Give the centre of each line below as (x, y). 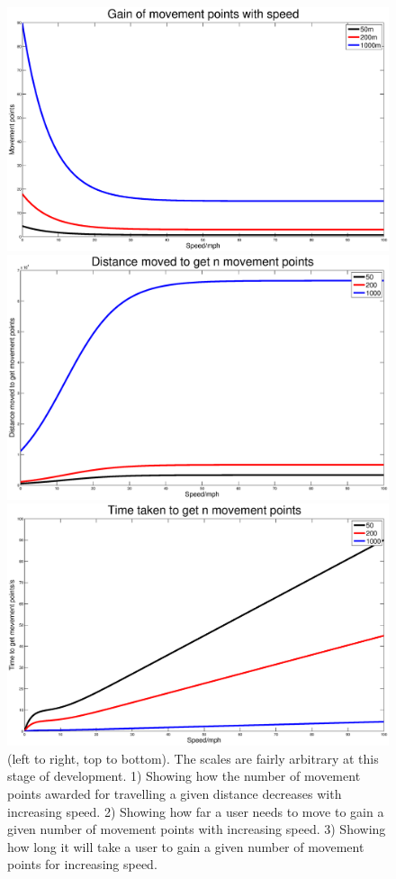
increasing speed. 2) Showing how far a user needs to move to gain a (196, 811)
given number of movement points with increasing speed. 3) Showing (197, 829)
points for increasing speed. (82, 864)
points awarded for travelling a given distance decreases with (175, 793)
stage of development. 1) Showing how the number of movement (184, 776)
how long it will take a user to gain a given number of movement (186, 846)
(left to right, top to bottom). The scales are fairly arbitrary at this (193, 758)
